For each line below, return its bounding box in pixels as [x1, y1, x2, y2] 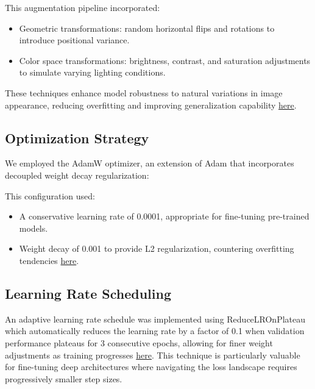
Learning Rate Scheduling [5, 284, 171, 302]
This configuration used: [5, 189, 95, 202]
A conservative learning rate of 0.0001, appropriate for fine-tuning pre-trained [19, 210, 310, 223]
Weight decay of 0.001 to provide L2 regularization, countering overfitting [19, 242, 294, 255]
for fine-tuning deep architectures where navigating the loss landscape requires [5, 360, 297, 373]
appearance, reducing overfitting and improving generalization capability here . [5, 98, 297, 111]
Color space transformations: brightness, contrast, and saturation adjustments [19, 54, 311, 66]
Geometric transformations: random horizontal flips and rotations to [19, 21, 275, 34]
